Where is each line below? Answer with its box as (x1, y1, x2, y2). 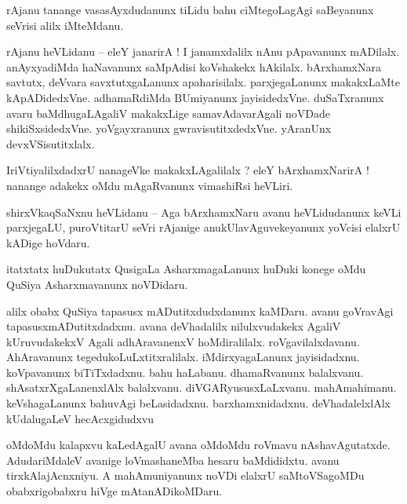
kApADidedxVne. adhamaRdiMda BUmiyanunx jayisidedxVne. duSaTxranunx (6, 89, 384, 105)
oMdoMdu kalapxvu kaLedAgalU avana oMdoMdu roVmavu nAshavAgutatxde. (6, 436, 391, 453)
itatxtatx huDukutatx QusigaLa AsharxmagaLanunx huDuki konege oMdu (6, 261, 366, 277)
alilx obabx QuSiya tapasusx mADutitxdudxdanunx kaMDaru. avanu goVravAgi (6, 302, 394, 319)
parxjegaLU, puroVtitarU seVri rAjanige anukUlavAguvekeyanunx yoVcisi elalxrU (6, 219, 401, 236)
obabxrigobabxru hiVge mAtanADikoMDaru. (6, 483, 223, 499)
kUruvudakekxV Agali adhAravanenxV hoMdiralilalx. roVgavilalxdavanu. (6, 333, 360, 349)
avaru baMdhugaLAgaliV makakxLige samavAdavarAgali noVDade (6, 104, 330, 121)
